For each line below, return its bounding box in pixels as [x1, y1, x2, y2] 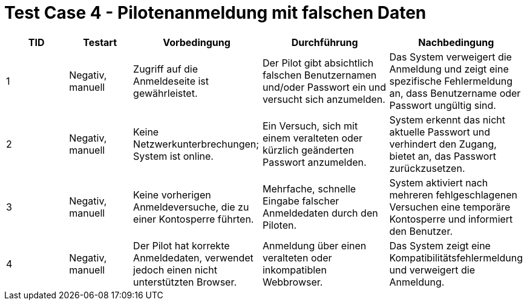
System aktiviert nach [389, 176, 488, 189]
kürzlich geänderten [262, 143, 354, 156]
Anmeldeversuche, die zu [133, 200, 249, 213]
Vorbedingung [163, 36, 231, 48]
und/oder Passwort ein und [262, 80, 387, 93]
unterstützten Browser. [133, 275, 237, 288]
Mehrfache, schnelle [262, 182, 356, 195]
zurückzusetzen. [389, 162, 465, 174]
